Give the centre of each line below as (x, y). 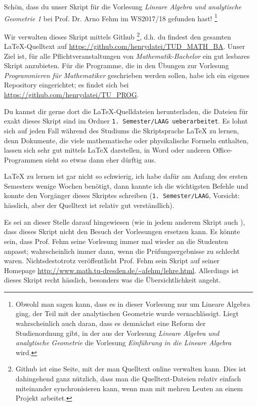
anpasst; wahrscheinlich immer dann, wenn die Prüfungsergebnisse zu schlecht (122, 251)
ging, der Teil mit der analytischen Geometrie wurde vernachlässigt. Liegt (127, 313)
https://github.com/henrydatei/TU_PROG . (71, 95)
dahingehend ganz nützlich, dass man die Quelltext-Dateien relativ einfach (128, 379)
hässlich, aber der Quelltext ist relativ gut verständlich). (89, 205)
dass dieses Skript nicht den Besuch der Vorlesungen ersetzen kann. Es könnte (122, 231)
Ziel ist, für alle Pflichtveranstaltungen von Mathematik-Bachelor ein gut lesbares (127, 56)
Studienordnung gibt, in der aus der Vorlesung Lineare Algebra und (117, 333)
